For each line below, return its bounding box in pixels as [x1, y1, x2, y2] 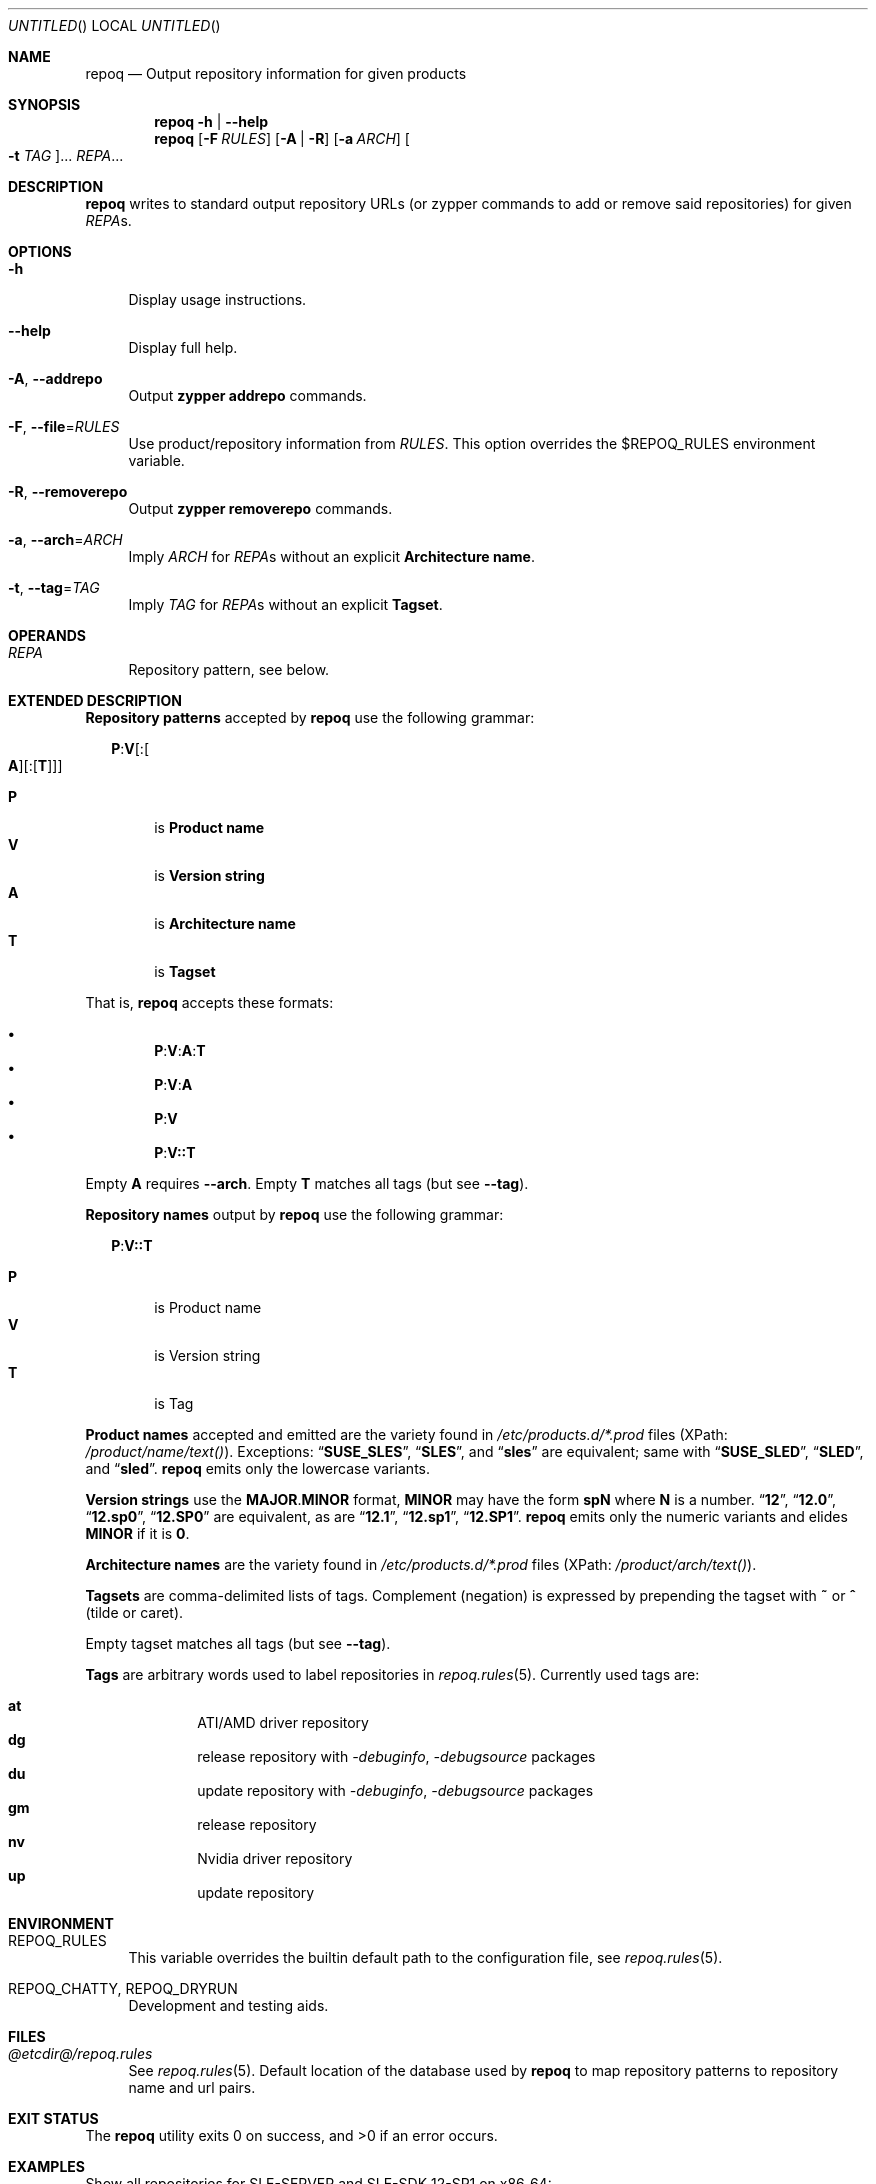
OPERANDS [8, 627, 86, 644]
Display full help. [128, 339, 238, 356]
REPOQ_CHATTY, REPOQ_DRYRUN [8, 1980, 238, 1997]
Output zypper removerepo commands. [128, 500, 393, 517]
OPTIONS [8, 243, 72, 260]
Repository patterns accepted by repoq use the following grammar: [85, 709, 535, 726]
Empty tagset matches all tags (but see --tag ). [85, 1635, 391, 1652]
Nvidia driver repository [197, 1850, 353, 1867]
